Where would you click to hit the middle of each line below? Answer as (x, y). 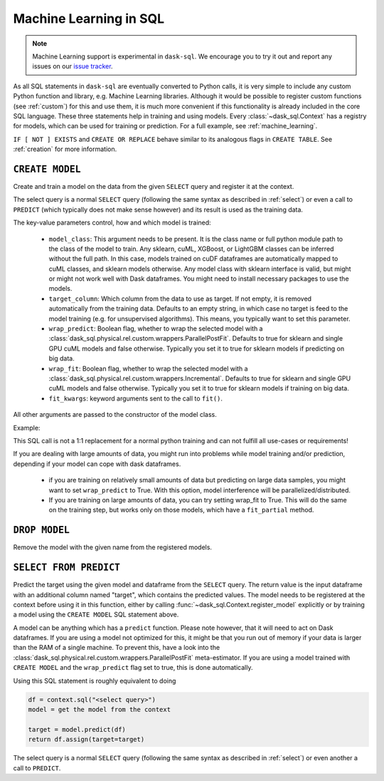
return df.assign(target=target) (86, 740)
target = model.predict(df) (77, 729)
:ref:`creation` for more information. (65, 149)
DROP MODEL (42, 530)
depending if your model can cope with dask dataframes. (97, 464)
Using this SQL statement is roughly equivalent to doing (95, 681)
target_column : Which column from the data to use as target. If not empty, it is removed (180, 299)
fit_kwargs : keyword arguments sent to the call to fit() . (136, 398)
